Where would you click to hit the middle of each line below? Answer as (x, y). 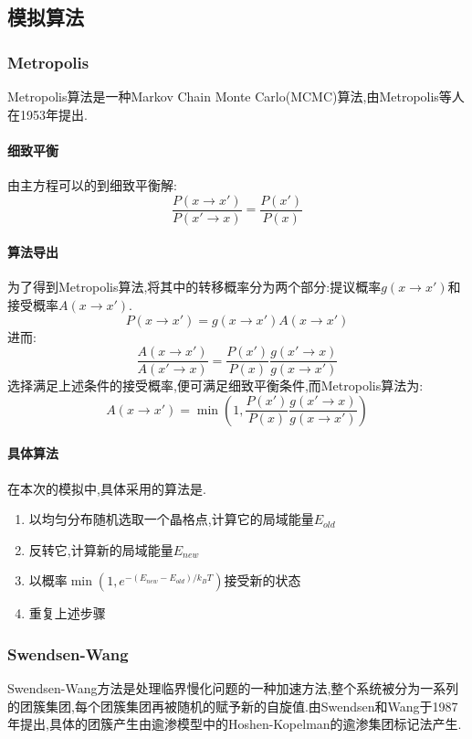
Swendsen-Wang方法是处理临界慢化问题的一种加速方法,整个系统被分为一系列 (233, 688)
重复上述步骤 (67, 613)
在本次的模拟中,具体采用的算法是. (107, 488)
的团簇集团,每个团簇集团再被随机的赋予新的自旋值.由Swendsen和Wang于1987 (233, 706)
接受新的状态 (262, 580)
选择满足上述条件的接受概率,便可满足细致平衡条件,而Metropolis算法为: (215, 386)
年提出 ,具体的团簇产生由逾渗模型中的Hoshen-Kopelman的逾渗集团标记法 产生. (235, 724)
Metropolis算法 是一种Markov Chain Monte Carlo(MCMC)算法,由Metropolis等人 (236, 96)
